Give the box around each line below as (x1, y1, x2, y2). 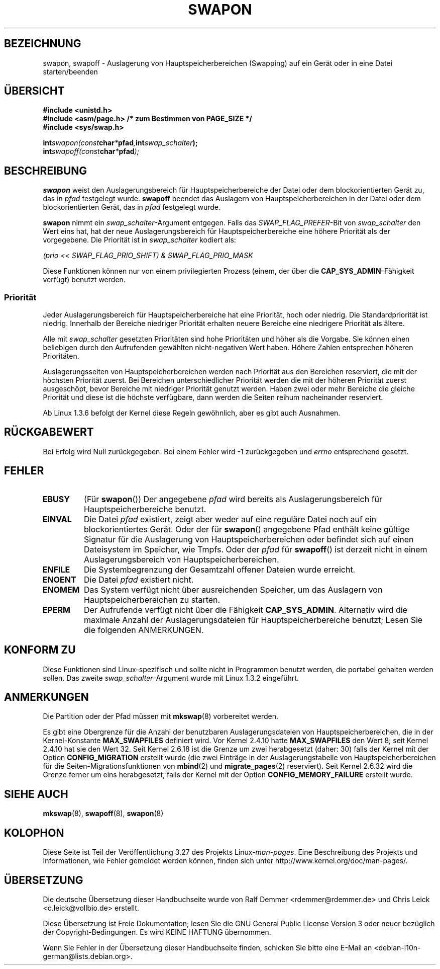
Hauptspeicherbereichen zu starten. (84, 594, 221, 605)
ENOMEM (42, 584, 80, 595)
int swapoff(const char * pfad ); (43, 147, 139, 156)
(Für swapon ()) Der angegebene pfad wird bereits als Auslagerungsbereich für (84, 494, 383, 504)
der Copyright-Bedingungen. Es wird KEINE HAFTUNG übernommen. (43, 927, 271, 936)
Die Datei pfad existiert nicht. (84, 574, 194, 585)
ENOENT (42, 574, 76, 585)
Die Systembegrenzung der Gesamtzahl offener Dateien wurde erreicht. (84, 564, 356, 575)
